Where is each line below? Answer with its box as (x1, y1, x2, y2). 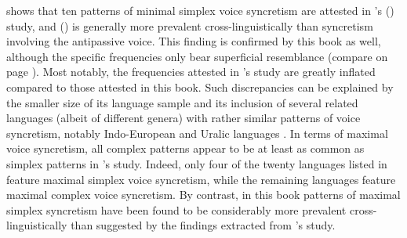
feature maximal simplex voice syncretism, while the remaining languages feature (6, 171, 396, 187)
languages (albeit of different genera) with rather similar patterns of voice (6, 110, 361, 126)
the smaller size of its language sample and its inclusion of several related (6, 94, 358, 110)
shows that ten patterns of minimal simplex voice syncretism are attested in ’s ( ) (6, 2, 394, 18)
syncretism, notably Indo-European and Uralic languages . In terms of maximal (6, 124, 388, 141)
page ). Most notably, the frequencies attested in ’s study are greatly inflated (6, 63, 376, 80)
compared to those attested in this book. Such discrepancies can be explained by (6, 78, 394, 95)
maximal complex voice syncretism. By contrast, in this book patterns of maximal (6, 186, 401, 203)
